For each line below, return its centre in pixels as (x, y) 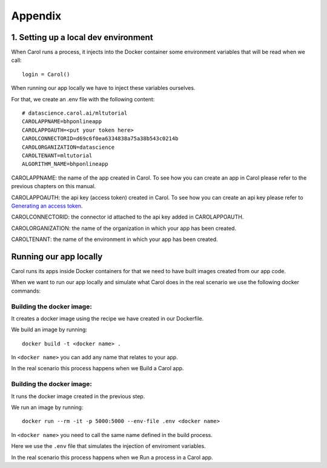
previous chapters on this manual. (54, 186)
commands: (26, 291)
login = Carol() (46, 74)
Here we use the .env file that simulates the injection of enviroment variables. (108, 446)
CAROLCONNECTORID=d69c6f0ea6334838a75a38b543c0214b (100, 139)
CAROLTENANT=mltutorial (57, 155)
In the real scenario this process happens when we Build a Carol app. (97, 368)
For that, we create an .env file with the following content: (83, 99)
